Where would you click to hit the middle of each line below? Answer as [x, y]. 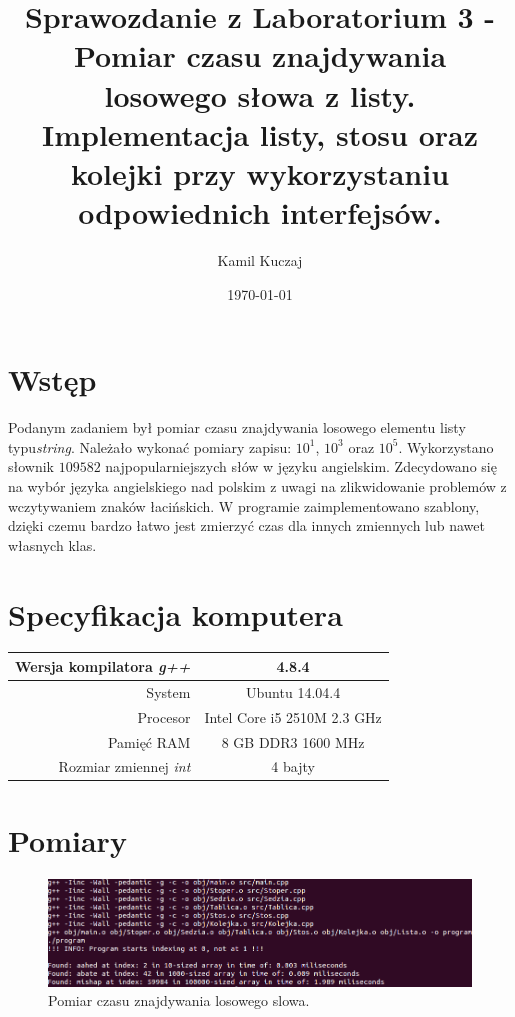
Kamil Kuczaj [260, 260]
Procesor [164, 716]
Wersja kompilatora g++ [103, 665]
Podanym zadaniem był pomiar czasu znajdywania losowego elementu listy [237, 427]
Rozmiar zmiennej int [124, 766]
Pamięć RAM [149, 741]
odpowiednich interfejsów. [260, 212]
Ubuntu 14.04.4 [293, 691]
